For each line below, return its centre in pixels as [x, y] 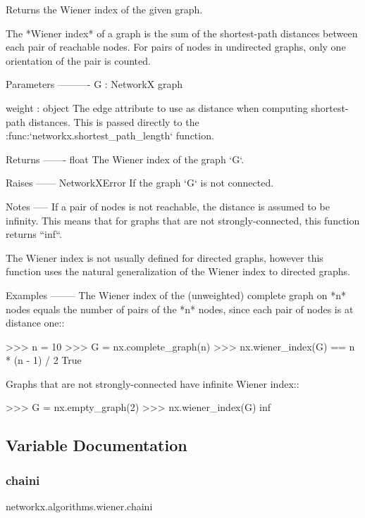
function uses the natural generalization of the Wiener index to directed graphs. [178, 271]
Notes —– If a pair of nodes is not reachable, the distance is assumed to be [168, 206]
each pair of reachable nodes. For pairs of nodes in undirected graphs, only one [176, 47]
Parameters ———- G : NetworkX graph [94, 84]
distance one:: [35, 323]
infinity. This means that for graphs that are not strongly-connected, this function [183, 220]
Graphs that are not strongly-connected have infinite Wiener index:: [153, 383]
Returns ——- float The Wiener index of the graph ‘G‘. [125, 159]
